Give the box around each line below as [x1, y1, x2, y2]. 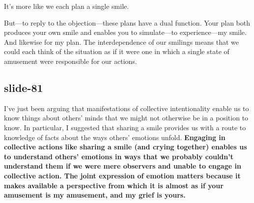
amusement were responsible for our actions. [4, 56, 137, 66]
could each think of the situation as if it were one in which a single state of [4, 46, 229, 57]
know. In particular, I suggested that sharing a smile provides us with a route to [4, 122, 246, 132]
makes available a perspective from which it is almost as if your [4, 180, 224, 190]
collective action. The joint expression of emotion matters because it [4, 170, 241, 180]
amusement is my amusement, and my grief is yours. [4, 190, 186, 200]
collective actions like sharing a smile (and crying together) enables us [4, 142, 247, 152]
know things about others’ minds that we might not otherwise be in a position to [4, 113, 249, 123]
